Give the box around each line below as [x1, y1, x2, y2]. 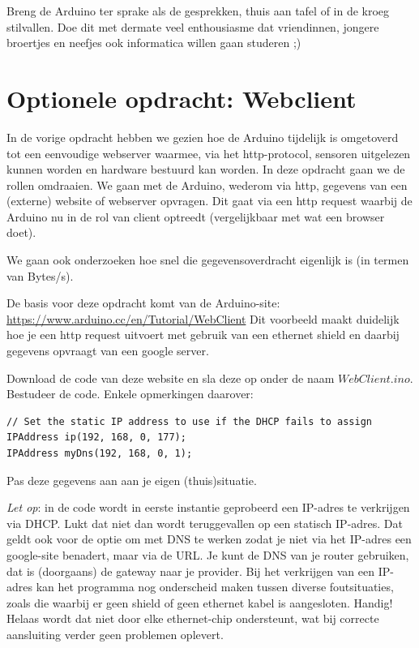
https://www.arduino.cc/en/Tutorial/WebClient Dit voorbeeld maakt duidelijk [6, 310, 400, 327]
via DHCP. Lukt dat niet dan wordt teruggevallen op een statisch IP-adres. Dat [6, 514, 403, 531]
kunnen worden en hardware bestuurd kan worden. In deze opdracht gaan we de [6, 161, 405, 178]
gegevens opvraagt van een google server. [6, 342, 209, 359]
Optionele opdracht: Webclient [6, 81, 357, 114]
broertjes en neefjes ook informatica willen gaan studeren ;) [6, 34, 301, 51]
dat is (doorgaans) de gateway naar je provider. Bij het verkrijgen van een [6, 562, 375, 579]
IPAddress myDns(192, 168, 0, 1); [6, 448, 193, 459]
